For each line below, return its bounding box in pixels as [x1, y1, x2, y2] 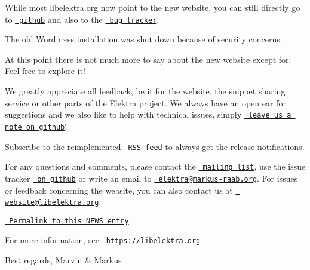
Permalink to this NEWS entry [9, 216, 129, 225]
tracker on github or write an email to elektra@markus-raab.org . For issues [5, 171, 298, 184]
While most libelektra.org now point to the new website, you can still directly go [5, 1, 300, 13]
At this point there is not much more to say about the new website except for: [5, 53, 291, 65]
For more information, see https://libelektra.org [5, 234, 201, 246]
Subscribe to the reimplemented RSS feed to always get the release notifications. [5, 140, 305, 152]
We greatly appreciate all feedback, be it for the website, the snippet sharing [5, 85, 286, 97]
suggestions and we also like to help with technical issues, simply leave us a [5, 108, 291, 121]
